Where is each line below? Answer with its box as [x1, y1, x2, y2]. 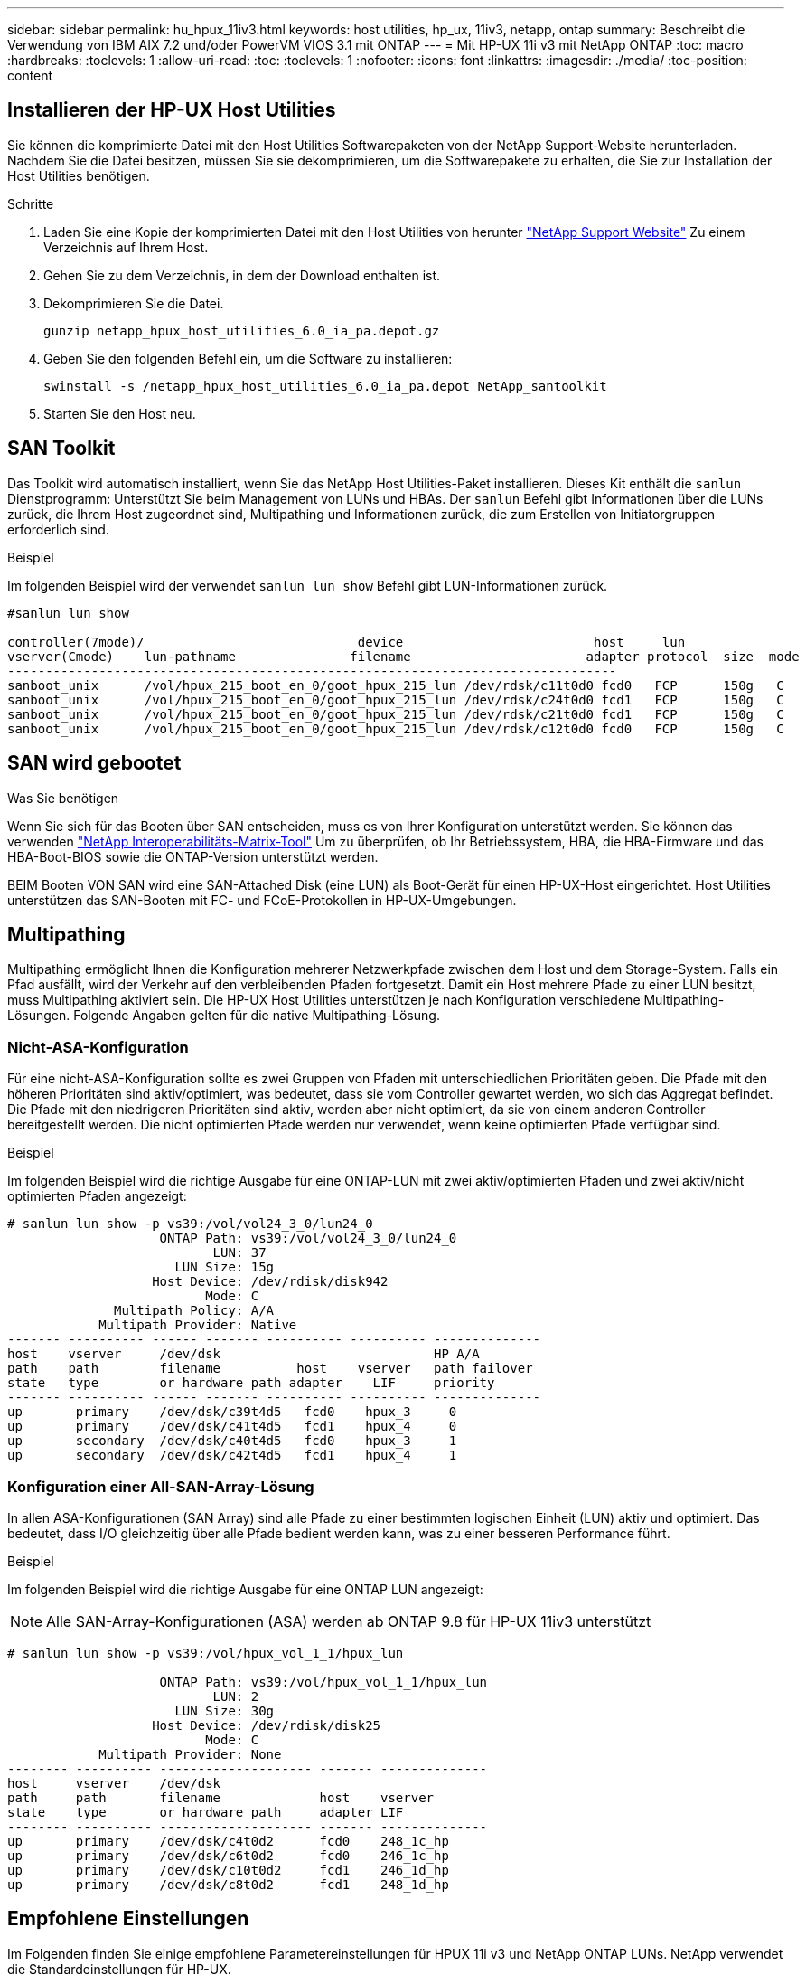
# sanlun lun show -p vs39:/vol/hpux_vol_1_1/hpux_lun [7, 1645, 404, 1660]
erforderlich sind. [7, 521, 109, 537]
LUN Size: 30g [174, 1703, 275, 1718]
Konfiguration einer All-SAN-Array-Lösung [7, 1477, 314, 1496]
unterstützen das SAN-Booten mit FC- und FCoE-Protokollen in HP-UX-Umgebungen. [7, 892, 517, 908]
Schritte [7, 195, 54, 212]
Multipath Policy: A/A [114, 1303, 275, 1318]
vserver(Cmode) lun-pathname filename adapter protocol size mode [7, 648, 800, 664]
